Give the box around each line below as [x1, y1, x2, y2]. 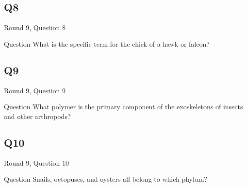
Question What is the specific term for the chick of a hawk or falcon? [4, 38, 210, 49]
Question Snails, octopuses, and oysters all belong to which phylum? [4, 174, 207, 184]
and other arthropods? [4, 111, 71, 121]
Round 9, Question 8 [4, 22, 66, 33]
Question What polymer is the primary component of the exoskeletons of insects [4, 102, 243, 112]
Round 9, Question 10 [4, 157, 69, 168]
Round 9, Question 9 [4, 85, 66, 95]
